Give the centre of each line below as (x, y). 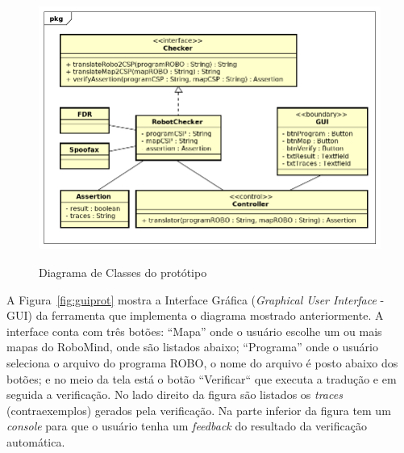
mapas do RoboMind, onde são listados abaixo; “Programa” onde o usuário (192, 347)
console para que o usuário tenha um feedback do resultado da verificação (187, 426)
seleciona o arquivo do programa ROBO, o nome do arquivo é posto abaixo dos (202, 362)
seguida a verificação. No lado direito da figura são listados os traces (175, 394)
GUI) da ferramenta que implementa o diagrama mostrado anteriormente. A (195, 315)
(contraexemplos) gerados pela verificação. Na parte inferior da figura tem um (199, 410)
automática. (36, 441)
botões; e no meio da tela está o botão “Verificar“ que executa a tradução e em (202, 378)
